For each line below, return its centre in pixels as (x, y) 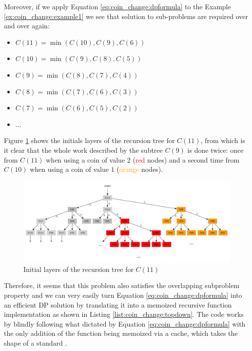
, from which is (223, 140)
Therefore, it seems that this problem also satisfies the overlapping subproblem (122, 285)
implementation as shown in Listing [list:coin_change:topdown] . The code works (124, 314)
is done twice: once (215, 150)
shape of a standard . (36, 342)
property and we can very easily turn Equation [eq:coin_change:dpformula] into (123, 295)
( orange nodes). (140, 169)
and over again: (27, 26)
